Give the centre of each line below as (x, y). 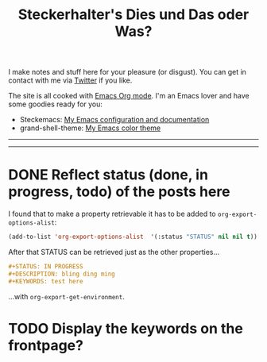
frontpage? (46, 345)
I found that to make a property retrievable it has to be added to (112, 214)
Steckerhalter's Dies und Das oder (133, 15)
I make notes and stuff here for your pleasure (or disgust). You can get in (127, 72)
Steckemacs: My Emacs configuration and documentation (114, 120)
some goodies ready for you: (56, 104)
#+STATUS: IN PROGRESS (46, 267)
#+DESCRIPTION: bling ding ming (62, 274)
